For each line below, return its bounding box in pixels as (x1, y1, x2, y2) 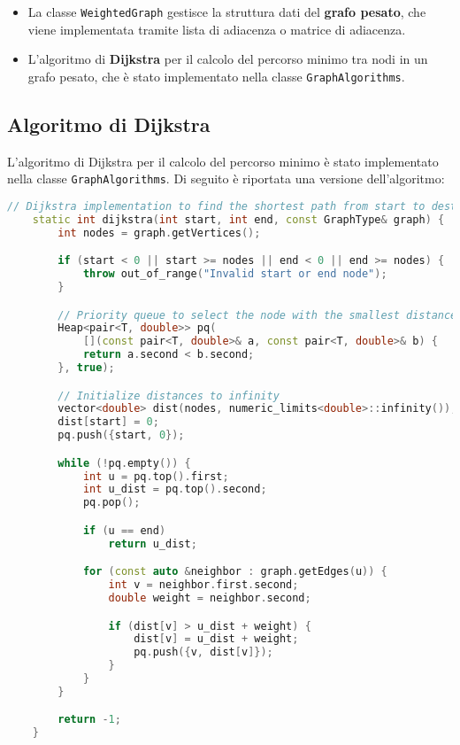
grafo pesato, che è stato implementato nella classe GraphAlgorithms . (27, 66, 405, 85)
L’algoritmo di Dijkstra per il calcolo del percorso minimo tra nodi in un (27, 50, 428, 68)
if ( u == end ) (82, 524, 166, 537)
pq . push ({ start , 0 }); (57, 429, 185, 442)
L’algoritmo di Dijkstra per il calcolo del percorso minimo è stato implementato (7, 151, 439, 170)
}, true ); (57, 361, 115, 375)
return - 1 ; (57, 713, 121, 726)
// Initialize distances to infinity (57, 389, 280, 402)
